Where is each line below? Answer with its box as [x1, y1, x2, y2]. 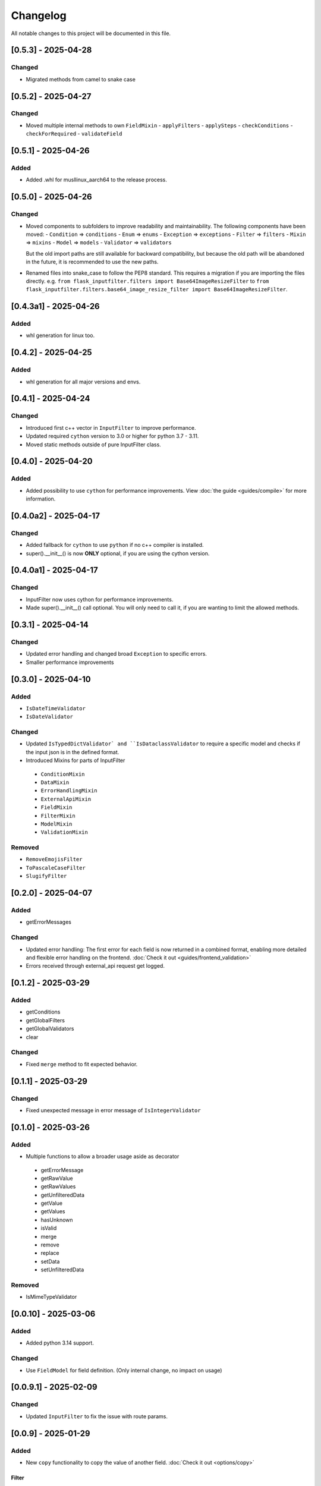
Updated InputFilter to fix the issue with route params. [26, 1412, 168, 1420]
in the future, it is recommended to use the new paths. [26, 259, 159, 266]
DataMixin [40, 779, 70, 786]
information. [26, 495, 56, 502]
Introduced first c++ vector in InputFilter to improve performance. [26, 424, 196, 431]
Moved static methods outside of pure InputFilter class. [26, 440, 162, 448]
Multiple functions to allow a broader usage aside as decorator [26, 1153, 180, 1160]
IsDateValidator [26, 713, 74, 720]
